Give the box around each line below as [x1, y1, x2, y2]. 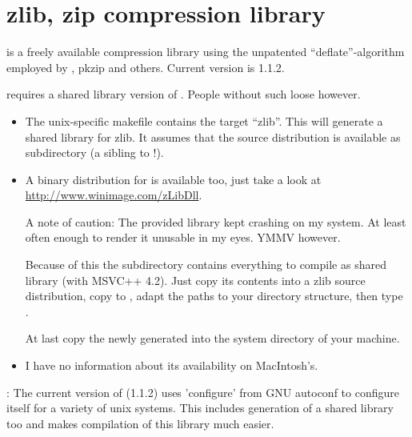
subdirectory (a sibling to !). [25, 144, 164, 161]
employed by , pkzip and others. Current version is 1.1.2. [6, 58, 285, 75]
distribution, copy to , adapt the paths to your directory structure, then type [25, 287, 403, 304]
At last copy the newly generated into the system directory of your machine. [25, 330, 400, 347]
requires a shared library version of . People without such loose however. [6, 86, 361, 102]
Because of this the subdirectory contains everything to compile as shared [25, 256, 386, 273]
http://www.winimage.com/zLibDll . [25, 186, 202, 203]
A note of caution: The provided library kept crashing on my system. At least [25, 213, 406, 230]
